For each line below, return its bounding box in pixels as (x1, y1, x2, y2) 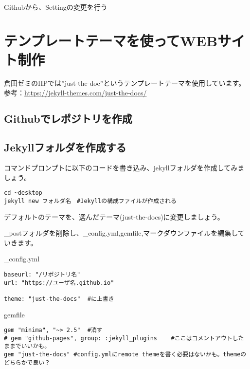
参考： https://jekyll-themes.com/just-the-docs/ (4, 87, 147, 97)
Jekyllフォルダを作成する (4, 140, 126, 155)
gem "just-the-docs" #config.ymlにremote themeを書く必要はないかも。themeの (4, 351, 247, 358)
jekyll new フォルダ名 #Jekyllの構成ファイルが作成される (4, 197, 177, 204)
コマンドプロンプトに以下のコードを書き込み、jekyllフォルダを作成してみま (4, 163, 245, 173)
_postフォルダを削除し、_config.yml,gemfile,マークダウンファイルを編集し (4, 228, 238, 238)
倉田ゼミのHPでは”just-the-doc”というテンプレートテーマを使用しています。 (4, 77, 246, 88)
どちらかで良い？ (4, 359, 51, 366)
